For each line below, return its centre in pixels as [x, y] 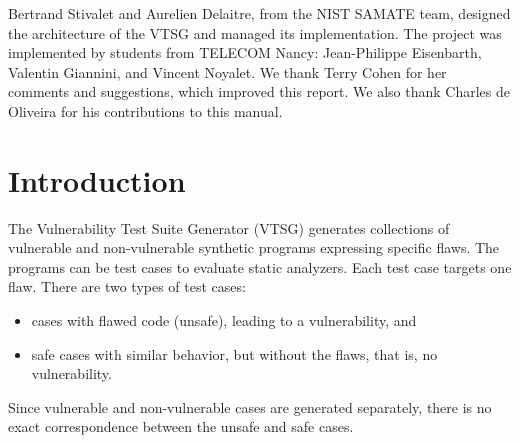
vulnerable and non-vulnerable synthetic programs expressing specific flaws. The [254, 247]
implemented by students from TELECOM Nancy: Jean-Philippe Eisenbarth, [245, 52]
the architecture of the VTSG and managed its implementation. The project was [255, 32]
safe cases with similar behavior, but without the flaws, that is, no [234, 353]
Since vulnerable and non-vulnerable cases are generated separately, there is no [250, 406]
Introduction [97, 179]
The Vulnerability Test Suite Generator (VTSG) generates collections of [229, 227]
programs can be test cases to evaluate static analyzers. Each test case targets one [260, 266]
